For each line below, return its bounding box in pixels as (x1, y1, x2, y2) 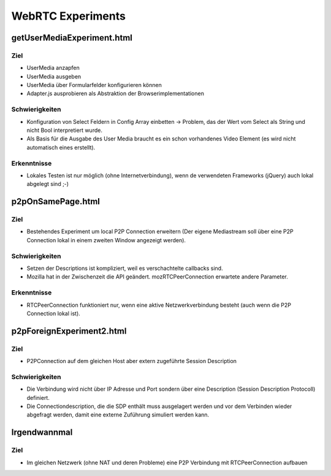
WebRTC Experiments (11, 9, 126, 23)
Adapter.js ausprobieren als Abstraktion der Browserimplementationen (26, 90, 205, 98)
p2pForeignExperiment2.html (11, 326, 127, 336)
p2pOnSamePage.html (11, 196, 101, 207)
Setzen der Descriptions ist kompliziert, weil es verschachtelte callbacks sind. (26, 264, 223, 272)
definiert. (26, 394, 50, 401)
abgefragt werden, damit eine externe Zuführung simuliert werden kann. (26, 411, 210, 418)
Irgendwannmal (11, 427, 73, 438)
